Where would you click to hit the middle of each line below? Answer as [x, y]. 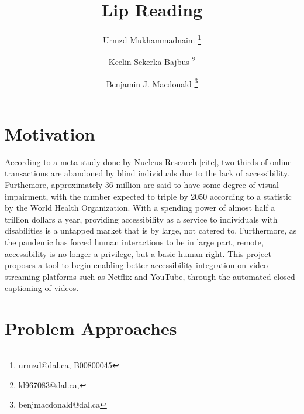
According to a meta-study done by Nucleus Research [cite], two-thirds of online [148, 161]
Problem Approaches [91, 328]
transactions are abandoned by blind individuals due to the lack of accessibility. [147, 173]
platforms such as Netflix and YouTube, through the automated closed [169, 276]
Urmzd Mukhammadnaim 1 [152, 39]
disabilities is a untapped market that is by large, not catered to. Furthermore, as [151, 230]
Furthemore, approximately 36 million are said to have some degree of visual [142, 184]
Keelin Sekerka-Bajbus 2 [152, 61]
